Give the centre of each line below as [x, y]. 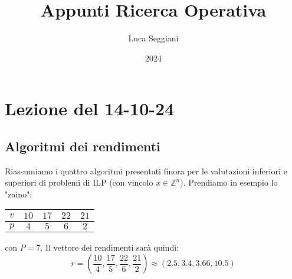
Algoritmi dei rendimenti [83, 146]
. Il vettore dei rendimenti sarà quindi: [110, 247]
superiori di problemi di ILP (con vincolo [79, 182]
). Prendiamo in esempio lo [229, 182]
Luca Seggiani [153, 38]
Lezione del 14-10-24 [90, 108]
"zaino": [19, 194]
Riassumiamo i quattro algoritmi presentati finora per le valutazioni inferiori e [146, 171]
